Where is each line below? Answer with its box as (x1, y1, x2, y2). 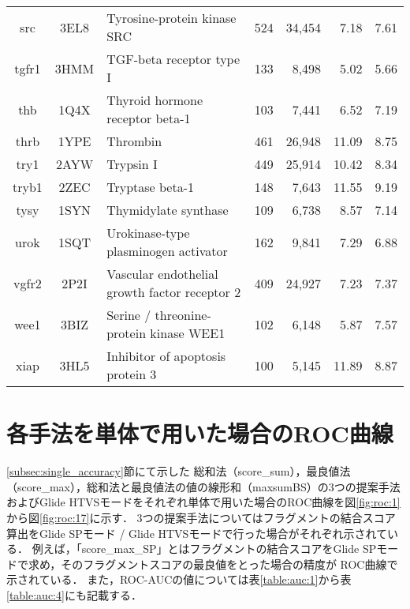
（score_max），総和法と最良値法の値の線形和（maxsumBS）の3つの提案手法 (6, 478, 401, 494)
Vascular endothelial (106, 265, 218, 283)
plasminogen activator (106, 242, 228, 260)
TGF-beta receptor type (106, 50, 240, 68)
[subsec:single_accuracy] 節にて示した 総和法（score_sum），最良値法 (6, 463, 351, 479)
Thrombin (106, 132, 162, 150)
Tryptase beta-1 (106, 178, 195, 196)
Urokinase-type (106, 224, 190, 242)
